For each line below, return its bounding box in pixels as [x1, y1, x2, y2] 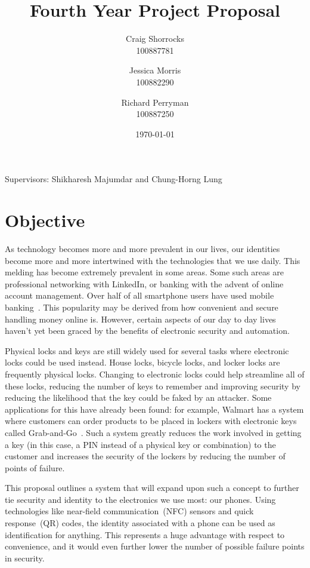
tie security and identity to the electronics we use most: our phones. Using [5, 493, 276, 505]
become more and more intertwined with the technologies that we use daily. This [5, 254, 300, 266]
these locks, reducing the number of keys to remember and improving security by [5, 379, 300, 392]
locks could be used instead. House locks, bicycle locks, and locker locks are [5, 356, 280, 369]
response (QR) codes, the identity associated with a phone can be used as [5, 517, 275, 529]
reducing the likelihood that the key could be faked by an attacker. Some [5, 391, 272, 404]
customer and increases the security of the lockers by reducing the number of [5, 450, 286, 462]
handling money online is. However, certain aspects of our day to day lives [5, 312, 276, 325]
